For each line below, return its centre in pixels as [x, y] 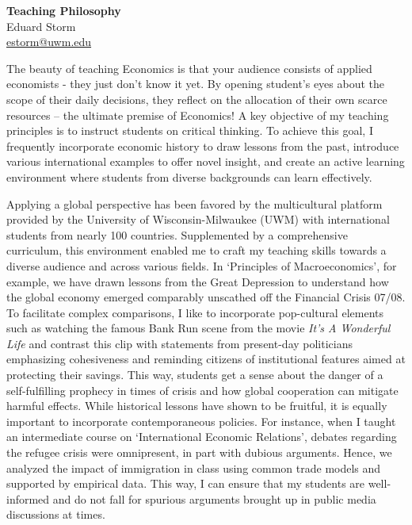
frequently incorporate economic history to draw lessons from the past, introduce [203, 146]
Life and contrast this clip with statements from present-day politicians [180, 343]
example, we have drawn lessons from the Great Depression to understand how [198, 281]
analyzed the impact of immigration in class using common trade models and [194, 468]
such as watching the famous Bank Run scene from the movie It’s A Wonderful [198, 328]
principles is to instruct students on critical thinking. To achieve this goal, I [190, 130]
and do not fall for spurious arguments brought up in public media [214, 498]
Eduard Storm [41, 26]
